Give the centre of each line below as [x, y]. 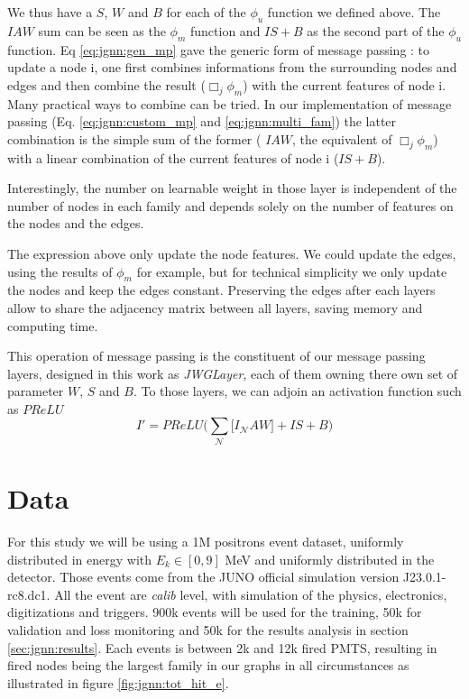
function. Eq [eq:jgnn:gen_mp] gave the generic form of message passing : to [219, 49]
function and [225, 30]
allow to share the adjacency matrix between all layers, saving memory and [215, 307]
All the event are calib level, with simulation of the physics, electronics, [251, 594]
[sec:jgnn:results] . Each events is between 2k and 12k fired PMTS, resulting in [222, 647]
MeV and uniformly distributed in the [330, 559]
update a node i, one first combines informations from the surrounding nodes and [232, 67]
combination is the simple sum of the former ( [134, 138]
